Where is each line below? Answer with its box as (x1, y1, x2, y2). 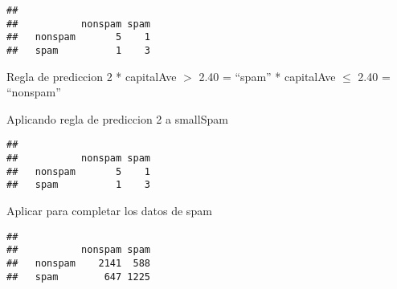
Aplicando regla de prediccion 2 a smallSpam (6, 110, 228, 127)
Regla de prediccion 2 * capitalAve (6, 67, 177, 84)
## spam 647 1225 (6, 271, 150, 283)
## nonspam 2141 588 (6, 257, 150, 269)
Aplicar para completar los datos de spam (6, 202, 212, 219)
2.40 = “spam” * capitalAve (198, 67, 336, 84)
